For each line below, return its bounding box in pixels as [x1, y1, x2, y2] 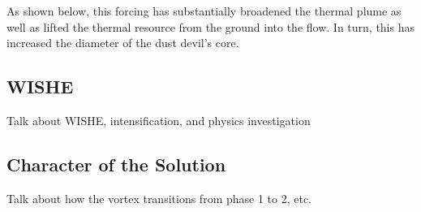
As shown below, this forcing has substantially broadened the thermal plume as [6, 2, 402, 19]
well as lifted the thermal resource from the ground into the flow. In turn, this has [6, 18, 415, 35]
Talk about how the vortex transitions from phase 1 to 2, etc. [6, 189, 312, 206]
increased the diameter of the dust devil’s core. [6, 34, 239, 51]
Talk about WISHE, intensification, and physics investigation [6, 111, 311, 128]
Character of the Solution [6, 151, 226, 176]
